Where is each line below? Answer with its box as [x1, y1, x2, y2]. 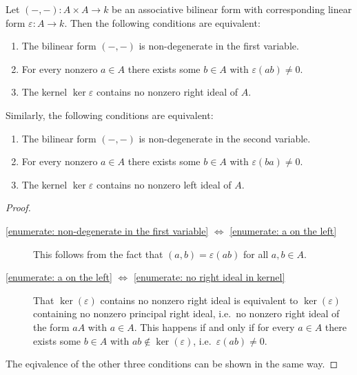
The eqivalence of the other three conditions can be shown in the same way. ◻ [6, 356, 338, 371]
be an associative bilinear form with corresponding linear [112, 2, 352, 16]
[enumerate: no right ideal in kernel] [133, 270, 285, 284]
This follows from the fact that [33, 246, 163, 261]
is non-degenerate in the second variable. [139, 131, 311, 145]
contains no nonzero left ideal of [96, 177, 232, 191]
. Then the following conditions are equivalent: [64, 15, 261, 30]
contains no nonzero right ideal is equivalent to [100, 292, 298, 307]
